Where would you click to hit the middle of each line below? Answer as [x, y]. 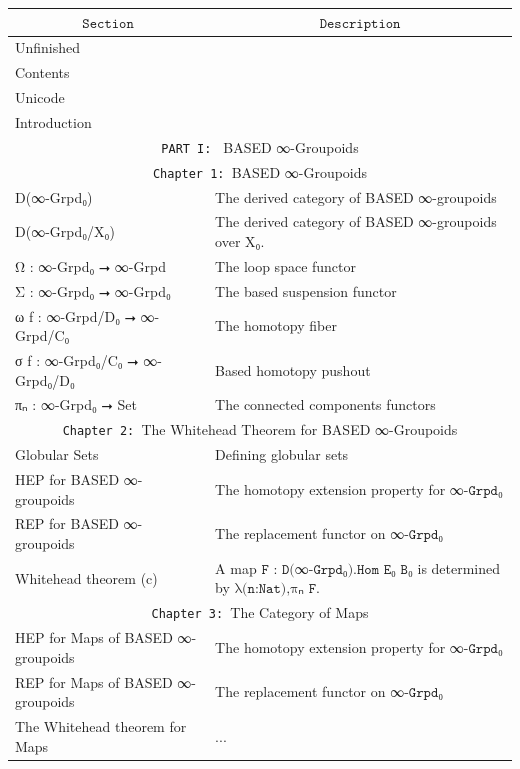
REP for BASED [67, 523]
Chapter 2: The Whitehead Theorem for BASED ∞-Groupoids [260, 429]
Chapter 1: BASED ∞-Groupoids [260, 171]
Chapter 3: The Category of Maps [260, 612]
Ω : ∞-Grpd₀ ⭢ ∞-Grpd [90, 265]
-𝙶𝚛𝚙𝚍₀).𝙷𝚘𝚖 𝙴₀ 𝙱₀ [360, 569]
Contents [42, 72]
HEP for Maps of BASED [94, 637]
